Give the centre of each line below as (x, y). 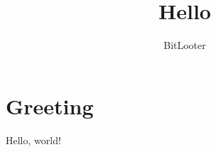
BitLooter (185, 45)
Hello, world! (33, 140)
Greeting (50, 105)
